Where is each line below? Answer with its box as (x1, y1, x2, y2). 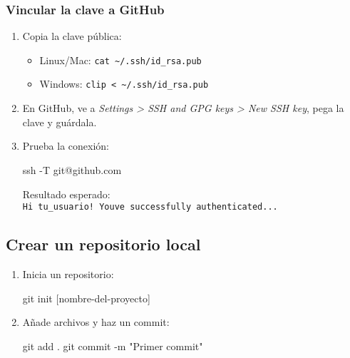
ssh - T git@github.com (22, 162, 122, 177)
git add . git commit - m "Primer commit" (22, 338, 203, 353)
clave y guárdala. (22, 114, 97, 129)
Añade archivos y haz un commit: (22, 314, 170, 329)
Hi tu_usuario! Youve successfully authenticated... (22, 202, 278, 213)
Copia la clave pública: (22, 29, 122, 44)
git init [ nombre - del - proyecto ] (22, 290, 150, 305)
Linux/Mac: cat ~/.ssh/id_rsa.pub (39, 52, 202, 67)
